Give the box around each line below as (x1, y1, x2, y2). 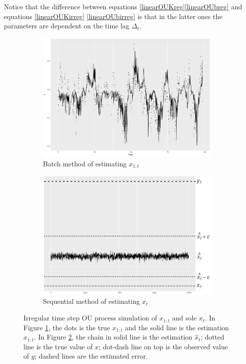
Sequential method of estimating (43, 296, 140, 306)
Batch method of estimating (43, 158, 127, 168)
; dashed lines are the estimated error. (34, 351, 148, 361)
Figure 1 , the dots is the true (23, 322, 110, 332)
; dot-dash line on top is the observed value (99, 341, 228, 351)
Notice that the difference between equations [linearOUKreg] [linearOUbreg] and (4, 1, 242, 11)
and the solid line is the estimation (125, 322, 229, 332)
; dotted (201, 332, 225, 342)
